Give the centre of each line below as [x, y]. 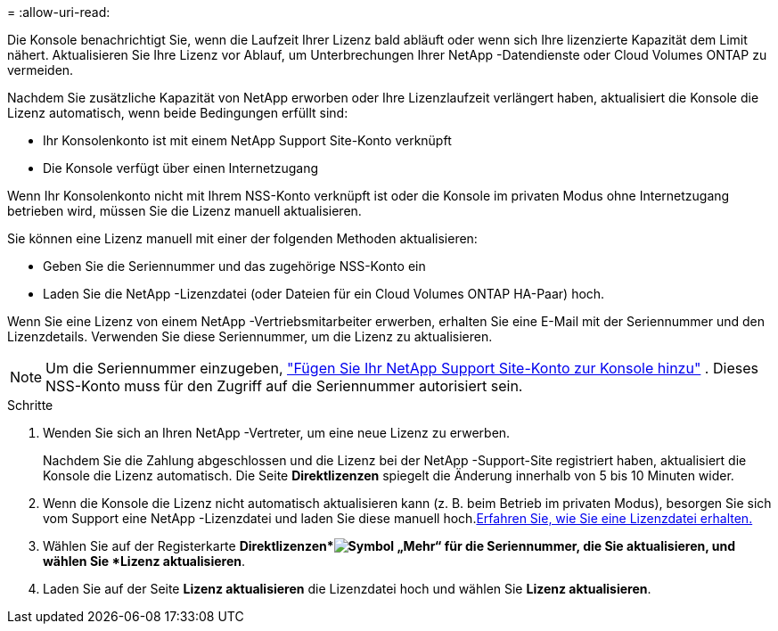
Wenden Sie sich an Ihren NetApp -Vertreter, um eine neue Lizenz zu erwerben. [277, 433]
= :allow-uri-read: [59, 12]
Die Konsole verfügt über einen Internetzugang [181, 168]
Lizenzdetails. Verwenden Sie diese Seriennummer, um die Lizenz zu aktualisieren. [250, 336]
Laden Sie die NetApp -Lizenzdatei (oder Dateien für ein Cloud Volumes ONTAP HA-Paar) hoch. [324, 294]
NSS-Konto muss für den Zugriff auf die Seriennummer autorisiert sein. [284, 386]
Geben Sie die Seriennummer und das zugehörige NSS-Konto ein [234, 266]
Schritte [30, 405]
